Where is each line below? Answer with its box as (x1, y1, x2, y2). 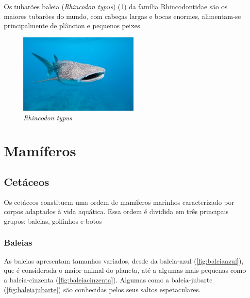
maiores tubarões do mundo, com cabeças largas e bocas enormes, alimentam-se (4, 11, 241, 21)
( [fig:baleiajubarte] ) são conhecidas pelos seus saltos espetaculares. (4, 284, 201, 294)
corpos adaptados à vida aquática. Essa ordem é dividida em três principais (4, 206, 229, 216)
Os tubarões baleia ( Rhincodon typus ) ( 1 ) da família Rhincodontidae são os (4, 1, 228, 11)
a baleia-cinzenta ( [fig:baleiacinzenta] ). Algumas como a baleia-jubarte (4, 274, 213, 284)
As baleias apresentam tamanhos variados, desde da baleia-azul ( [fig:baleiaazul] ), (4, 255, 244, 265)
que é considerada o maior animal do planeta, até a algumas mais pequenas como (4, 265, 246, 275)
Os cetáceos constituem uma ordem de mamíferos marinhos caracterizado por (4, 197, 234, 207)
